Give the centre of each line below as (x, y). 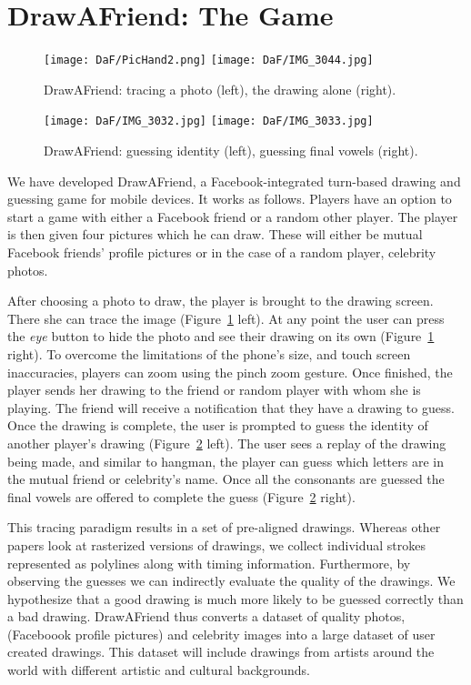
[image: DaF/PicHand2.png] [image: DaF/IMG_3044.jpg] (209, 60)
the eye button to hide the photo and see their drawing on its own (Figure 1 (221, 336)
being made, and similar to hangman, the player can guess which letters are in (225, 461)
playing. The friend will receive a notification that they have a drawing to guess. (231, 407)
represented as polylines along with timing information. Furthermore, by (209, 563)
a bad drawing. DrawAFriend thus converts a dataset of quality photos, (206, 616)
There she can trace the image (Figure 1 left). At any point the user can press (226, 318)
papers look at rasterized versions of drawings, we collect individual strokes (217, 544)
